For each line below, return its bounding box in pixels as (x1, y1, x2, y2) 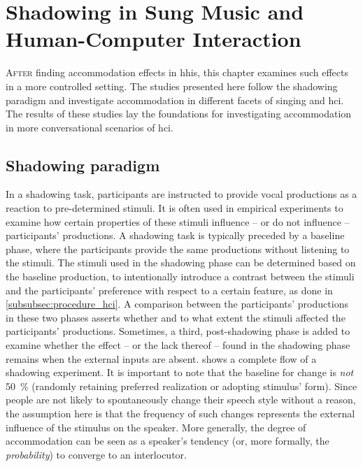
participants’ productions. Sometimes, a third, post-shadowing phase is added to (6, 324, 350, 338)
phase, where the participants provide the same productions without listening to (6, 241, 350, 256)
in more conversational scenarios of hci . (6, 120, 173, 134)
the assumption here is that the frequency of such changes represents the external (6, 405, 355, 420)
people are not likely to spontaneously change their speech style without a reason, (6, 392, 356, 407)
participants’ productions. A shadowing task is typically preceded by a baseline (6, 228, 345, 243)
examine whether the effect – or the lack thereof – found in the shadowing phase (6, 338, 350, 352)
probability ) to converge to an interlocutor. (6, 447, 187, 461)
